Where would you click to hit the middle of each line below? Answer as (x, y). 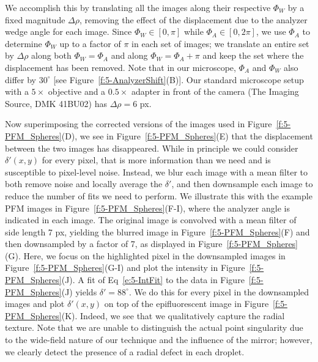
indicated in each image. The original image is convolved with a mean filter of (151, 220)
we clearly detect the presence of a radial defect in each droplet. (125, 351)
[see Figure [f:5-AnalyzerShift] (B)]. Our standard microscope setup (179, 79)
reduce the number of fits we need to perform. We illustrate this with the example (159, 195)
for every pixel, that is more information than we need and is (156, 160)
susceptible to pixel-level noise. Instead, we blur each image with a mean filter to (156, 172)
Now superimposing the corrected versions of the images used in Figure (139, 124)
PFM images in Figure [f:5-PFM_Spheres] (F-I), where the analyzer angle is (147, 208)
